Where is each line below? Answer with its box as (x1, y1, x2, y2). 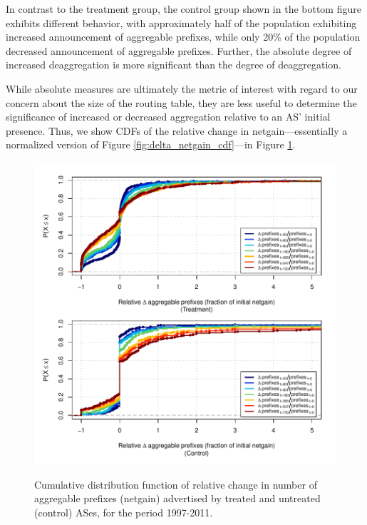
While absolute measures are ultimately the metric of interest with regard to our (6, 81, 358, 96)
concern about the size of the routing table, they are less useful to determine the (6, 95, 357, 110)
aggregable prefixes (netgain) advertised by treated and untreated (34, 491, 321, 506)
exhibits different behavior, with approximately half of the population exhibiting (6, 15, 357, 30)
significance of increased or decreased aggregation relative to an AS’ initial (6, 109, 331, 124)
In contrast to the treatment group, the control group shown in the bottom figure (6, 1, 361, 16)
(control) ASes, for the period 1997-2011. (34, 504, 213, 519)
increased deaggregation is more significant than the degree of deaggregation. (6, 57, 341, 72)
